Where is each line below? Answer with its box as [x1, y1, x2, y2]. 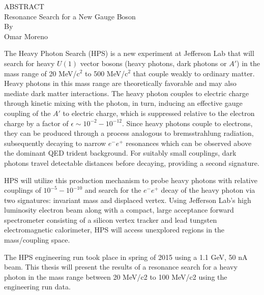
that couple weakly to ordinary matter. [133, 68, 255, 78]
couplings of [4, 185, 41, 195]
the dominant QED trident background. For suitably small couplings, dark [4, 147, 237, 158]
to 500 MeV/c [85, 68, 128, 78]
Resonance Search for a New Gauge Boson [4, 11, 136, 21]
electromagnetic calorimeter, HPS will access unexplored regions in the [4, 224, 225, 235]
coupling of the [4, 107, 51, 118]
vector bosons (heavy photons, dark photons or [80, 57, 227, 68]
